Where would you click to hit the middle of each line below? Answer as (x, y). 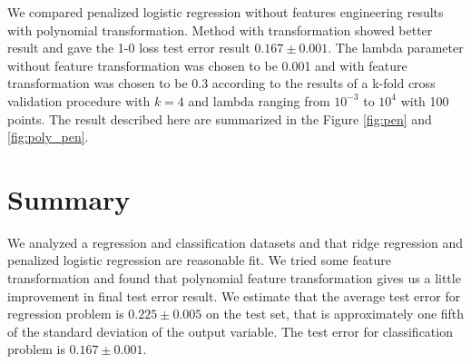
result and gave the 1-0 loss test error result (129, 48)
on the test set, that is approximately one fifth (335, 314)
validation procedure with (79, 100)
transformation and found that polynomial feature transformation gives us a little (234, 278)
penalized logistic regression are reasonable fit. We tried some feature (199, 260)
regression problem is (66, 314)
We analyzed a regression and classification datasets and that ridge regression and (235, 242)
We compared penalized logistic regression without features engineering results (226, 12)
